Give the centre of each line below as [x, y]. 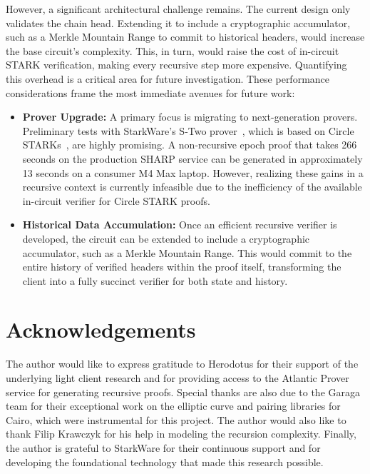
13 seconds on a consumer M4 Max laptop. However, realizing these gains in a [193, 172]
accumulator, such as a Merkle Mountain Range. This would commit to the [187, 252]
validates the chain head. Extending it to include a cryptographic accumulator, [178, 22]
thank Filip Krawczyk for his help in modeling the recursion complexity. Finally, [181, 434]
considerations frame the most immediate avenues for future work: [150, 92]
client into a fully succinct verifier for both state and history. [155, 280]
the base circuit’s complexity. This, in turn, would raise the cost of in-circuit [173, 50]
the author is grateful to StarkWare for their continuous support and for [163, 447]
